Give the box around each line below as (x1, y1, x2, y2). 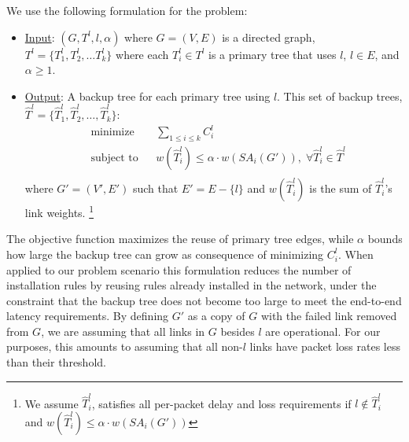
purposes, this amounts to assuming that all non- (6, 338, 243, 355)
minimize (90, 127, 134, 138)
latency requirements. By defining (6, 308, 169, 324)
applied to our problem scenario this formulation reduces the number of (6, 261, 352, 278)
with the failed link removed (260, 308, 397, 324)
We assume (24, 395, 79, 411)
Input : (24, 28, 55, 45)
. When (337, 245, 374, 262)
